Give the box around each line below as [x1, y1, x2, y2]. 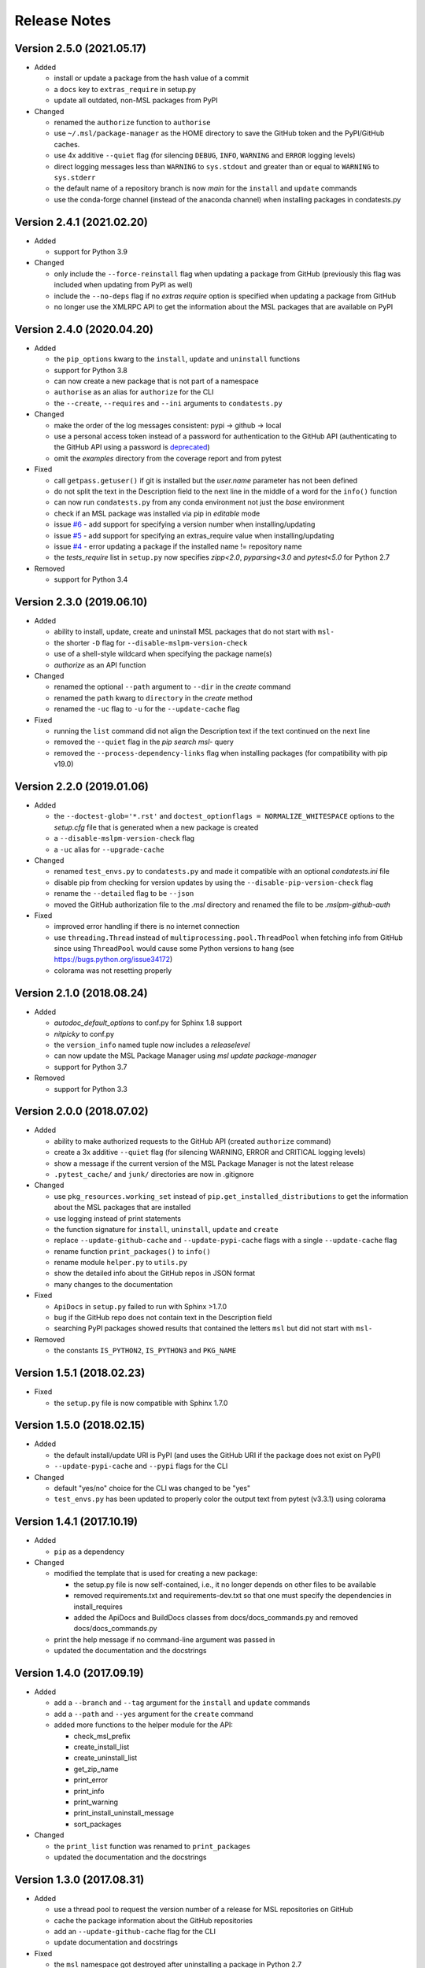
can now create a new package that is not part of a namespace [54, 376, 259, 386]
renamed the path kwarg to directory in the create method [54, 693, 253, 702]
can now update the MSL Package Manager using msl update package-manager [54, 1051, 317, 1060]
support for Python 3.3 [54, 1084, 128, 1093]
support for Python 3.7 [54, 1062, 128, 1071]
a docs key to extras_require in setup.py [54, 84, 197, 94]
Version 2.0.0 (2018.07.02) [14, 1104, 149, 1118]
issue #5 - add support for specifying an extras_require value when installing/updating [54, 531, 334, 540]
